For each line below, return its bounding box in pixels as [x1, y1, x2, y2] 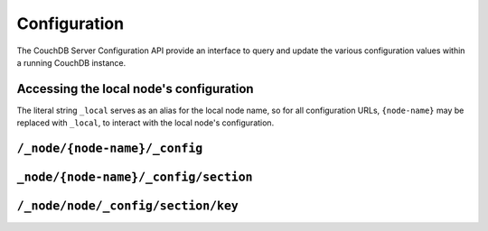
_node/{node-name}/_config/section [16, 170, 253, 185]
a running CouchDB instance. [16, 57, 127, 68]
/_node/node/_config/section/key [16, 199, 239, 214]
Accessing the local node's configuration [16, 81, 254, 97]
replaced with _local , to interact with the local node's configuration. [16, 117, 275, 128]
